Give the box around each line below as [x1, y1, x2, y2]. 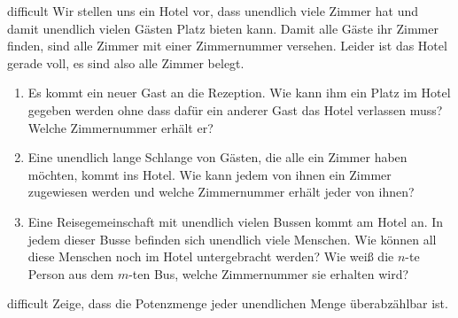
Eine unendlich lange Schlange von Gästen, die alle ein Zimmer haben [27, 148, 408, 167]
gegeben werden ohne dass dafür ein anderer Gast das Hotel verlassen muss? [27, 100, 443, 119]
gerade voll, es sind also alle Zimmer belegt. [7, 53, 245, 72]
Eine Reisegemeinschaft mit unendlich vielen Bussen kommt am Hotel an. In [27, 212, 444, 230]
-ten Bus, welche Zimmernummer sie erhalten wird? [128, 264, 409, 283]
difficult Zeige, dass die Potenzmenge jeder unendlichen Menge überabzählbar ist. [7, 294, 448, 313]
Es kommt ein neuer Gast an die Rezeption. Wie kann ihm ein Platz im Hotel [27, 83, 451, 102]
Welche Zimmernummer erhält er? [27, 118, 213, 136]
